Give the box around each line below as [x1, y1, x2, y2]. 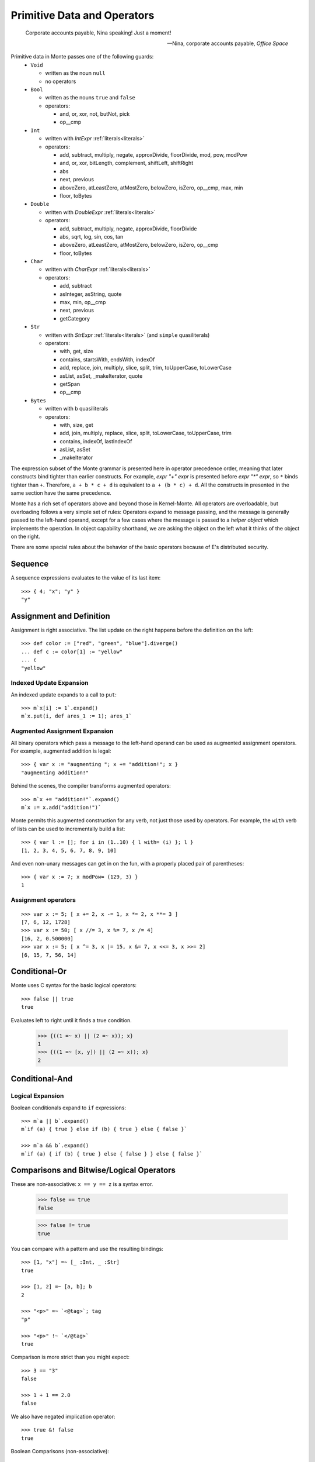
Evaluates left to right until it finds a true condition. [10, 1016, 132, 1023]
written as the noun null [45, 70, 106, 77]
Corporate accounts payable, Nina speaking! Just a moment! [25, 29, 171, 36]
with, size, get [60, 421, 93, 428]
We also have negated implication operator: [10, 1413, 116, 1420]
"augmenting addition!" [21, 769, 89, 776]
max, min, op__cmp [60, 299, 106, 306]
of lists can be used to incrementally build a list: [10, 825, 125, 832]
